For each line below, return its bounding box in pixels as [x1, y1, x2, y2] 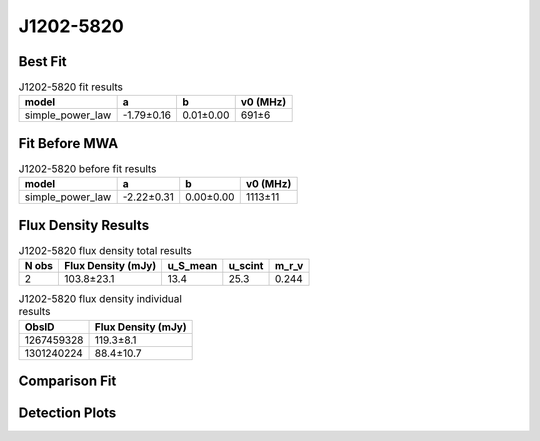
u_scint [228, 259, 264, 273]
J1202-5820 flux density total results [18, 244, 192, 258]
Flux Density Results [18, 216, 150, 234]
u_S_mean [167, 259, 218, 273]
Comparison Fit [18, 373, 117, 390]
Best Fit [18, 53, 67, 70]
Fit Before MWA [18, 135, 119, 152]
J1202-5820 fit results [18, 80, 124, 94]
